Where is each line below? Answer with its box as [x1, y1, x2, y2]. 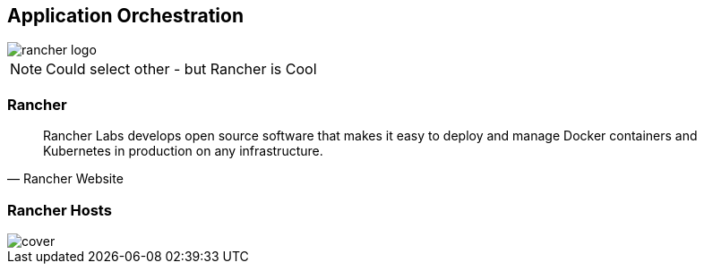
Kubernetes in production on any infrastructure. [43, 143, 323, 159]
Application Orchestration [7, 4, 244, 27]
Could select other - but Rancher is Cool [46, 60, 317, 79]
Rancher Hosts [7, 200, 112, 219]
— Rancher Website [7, 171, 124, 187]
